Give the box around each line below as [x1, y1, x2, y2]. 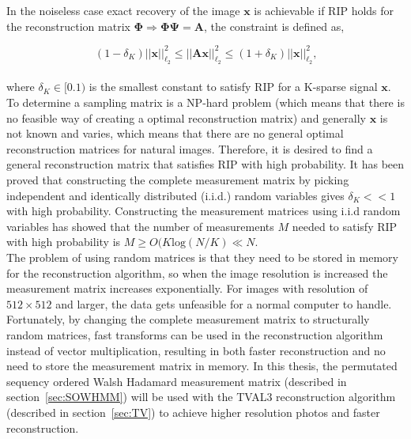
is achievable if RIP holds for [254, 2, 394, 18]
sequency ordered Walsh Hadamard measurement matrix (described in [6, 373, 347, 389]
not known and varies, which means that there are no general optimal [6, 125, 344, 142]
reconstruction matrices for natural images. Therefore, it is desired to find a [6, 140, 373, 157]
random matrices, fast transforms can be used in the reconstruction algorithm [6, 326, 383, 342]
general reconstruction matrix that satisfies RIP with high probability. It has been [6, 156, 405, 172]
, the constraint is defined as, [203, 17, 345, 34]
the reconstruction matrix [6, 17, 130, 34]
